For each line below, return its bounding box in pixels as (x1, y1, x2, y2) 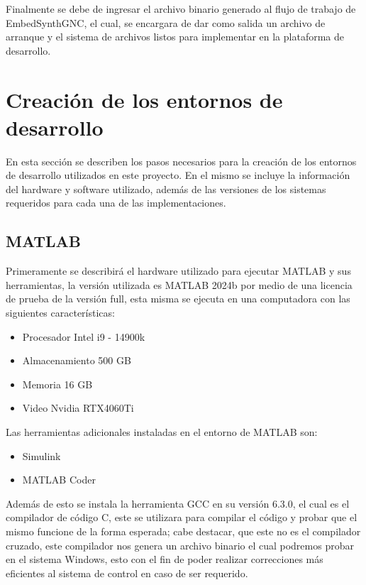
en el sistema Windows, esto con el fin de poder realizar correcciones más (6, 552, 323, 567)
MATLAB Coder (22, 472, 96, 487)
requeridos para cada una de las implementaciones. (6, 195, 226, 210)
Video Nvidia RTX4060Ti (22, 400, 134, 415)
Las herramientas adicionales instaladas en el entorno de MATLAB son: (6, 425, 318, 439)
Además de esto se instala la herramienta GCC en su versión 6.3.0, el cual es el (6, 496, 350, 510)
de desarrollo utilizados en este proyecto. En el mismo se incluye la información (6, 168, 350, 182)
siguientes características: (6, 305, 115, 320)
